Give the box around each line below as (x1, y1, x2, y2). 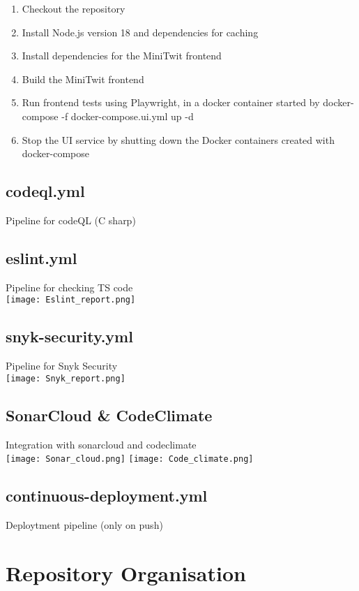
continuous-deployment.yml (6, 485, 208, 506)
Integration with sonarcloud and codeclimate (6, 437, 197, 451)
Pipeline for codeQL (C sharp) (6, 212, 136, 227)
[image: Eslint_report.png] (6, 295, 136, 305)
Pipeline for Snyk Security (6, 358, 118, 373)
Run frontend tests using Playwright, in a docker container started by (22, 95, 320, 110)
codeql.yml (6, 180, 85, 202)
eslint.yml (6, 247, 77, 268)
